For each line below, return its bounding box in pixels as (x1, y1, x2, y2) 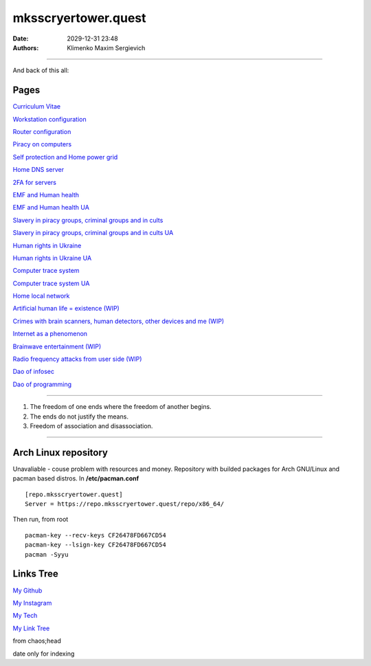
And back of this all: (12, 66, 69, 75)
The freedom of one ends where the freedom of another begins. (30, 403, 212, 411)
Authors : (12, 43, 39, 52)
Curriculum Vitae (12, 102, 61, 111)
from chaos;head (12, 636, 61, 645)
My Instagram (12, 599, 52, 607)
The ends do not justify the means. (30, 412, 128, 421)
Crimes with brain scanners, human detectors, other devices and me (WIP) (12, 317, 225, 325)
